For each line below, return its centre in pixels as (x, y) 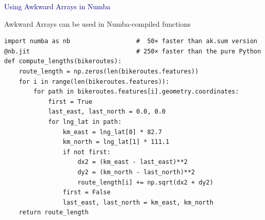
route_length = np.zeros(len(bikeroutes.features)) (109, 71)
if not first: (87, 152)
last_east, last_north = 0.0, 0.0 (107, 112)
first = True (70, 102)
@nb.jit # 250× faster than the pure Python (133, 51)
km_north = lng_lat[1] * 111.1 (116, 142)
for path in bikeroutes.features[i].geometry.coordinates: (136, 92)
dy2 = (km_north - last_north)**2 (136, 172)
